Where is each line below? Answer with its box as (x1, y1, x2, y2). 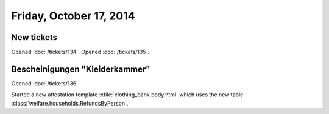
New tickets (11, 32, 58, 42)
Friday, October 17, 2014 (11, 9, 135, 22)
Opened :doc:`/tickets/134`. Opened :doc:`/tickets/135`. (11, 49, 149, 56)
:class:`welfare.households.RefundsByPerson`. (11, 99, 129, 107)
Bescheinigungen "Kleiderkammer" (11, 64, 150, 74)
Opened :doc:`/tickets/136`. (11, 79, 80, 87)
